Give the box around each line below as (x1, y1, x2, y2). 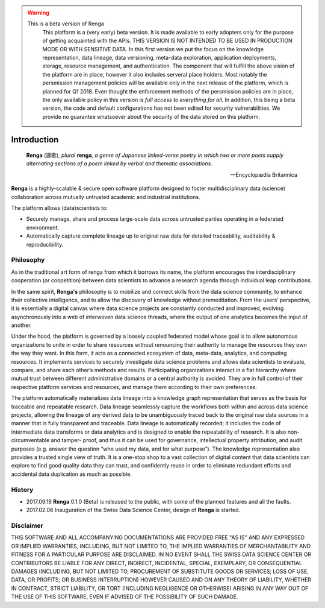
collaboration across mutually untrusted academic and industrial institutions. (11, 193, 201, 200)
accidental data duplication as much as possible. (11, 470, 132, 478)
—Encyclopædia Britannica (230, 171, 297, 178)
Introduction (11, 135, 59, 145)
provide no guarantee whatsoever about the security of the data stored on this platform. (42, 113, 261, 120)
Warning (27, 9, 49, 16)
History (11, 486, 34, 494)
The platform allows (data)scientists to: (11, 204, 108, 212)
